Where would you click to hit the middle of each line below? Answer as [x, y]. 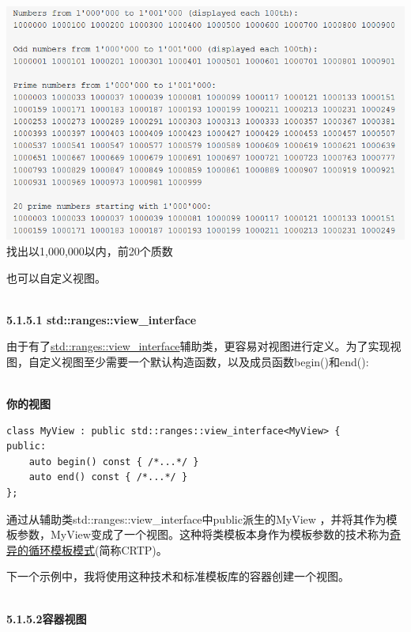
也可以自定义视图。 [56, 277]
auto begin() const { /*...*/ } [114, 462]
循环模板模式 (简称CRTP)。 [98, 549]
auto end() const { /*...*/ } [108, 477]
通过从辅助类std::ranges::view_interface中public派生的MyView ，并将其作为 [196, 518]
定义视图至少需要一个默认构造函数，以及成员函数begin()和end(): [204, 361]
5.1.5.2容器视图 [47, 618]
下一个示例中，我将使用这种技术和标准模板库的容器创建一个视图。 [178, 576]
